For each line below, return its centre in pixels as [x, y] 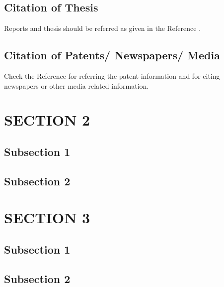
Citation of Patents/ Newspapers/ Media [112, 55]
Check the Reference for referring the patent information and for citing [112, 76]
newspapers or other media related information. [76, 85]
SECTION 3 [47, 217]
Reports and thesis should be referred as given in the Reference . [103, 28]
